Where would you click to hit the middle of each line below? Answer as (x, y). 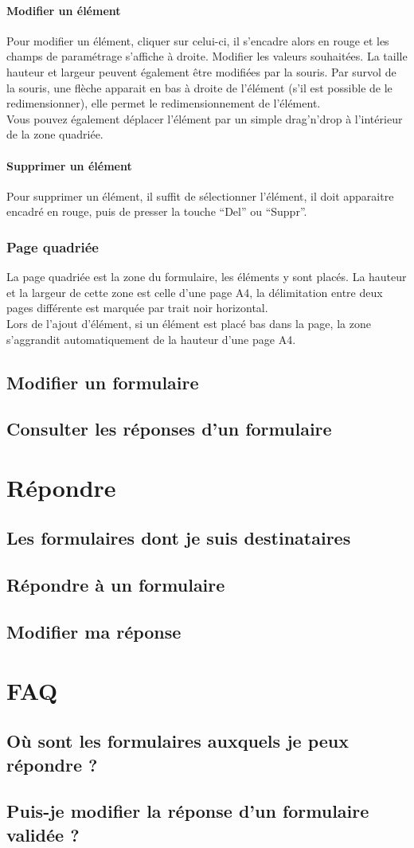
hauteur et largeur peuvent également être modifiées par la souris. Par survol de (201, 71)
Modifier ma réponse (94, 632)
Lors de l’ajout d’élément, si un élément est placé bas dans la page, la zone (189, 323)
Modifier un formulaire (103, 382)
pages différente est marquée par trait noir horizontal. (137, 308)
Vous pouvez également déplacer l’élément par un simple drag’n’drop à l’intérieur (205, 118)
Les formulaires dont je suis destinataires (179, 538)
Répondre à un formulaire (116, 585)
